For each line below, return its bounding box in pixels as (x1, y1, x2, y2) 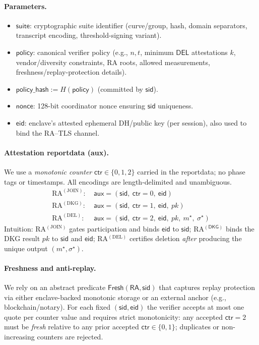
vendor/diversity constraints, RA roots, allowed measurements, (16, 56, 210, 67)
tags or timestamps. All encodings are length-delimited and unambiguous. (4, 176, 232, 187)
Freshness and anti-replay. (4, 262, 96, 273)
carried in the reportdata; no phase (137, 166, 245, 177)
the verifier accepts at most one (147, 302, 244, 312)
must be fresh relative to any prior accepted (4, 321, 139, 332)
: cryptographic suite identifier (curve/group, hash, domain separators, (30, 20, 247, 30)
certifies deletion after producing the (129, 233, 242, 244)
